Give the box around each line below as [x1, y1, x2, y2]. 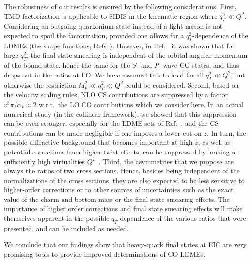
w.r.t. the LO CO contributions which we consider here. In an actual [39, 99, 244, 109]
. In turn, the [207, 127, 246, 138]
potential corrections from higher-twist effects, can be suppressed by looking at [4, 146, 238, 156]
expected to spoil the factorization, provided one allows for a [4, 30, 184, 40]
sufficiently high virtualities [4, 156, 85, 166]
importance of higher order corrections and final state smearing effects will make [4, 203, 243, 214]
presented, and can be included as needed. [4, 223, 129, 233]
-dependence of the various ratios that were [117, 213, 246, 223]
